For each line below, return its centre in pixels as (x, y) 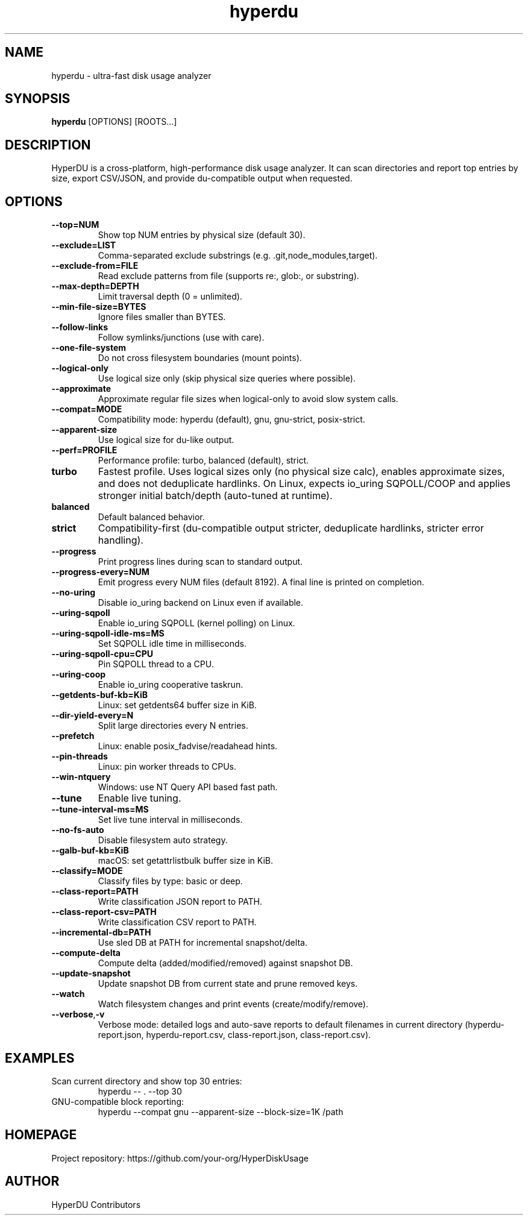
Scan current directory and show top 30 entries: (147, 1081)
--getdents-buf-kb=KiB (100, 695)
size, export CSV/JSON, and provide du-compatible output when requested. (202, 178)
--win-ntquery (81, 777)
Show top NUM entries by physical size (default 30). (202, 235)
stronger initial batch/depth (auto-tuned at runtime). (215, 496)
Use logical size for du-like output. (166, 440)
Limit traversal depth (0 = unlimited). (170, 297)
